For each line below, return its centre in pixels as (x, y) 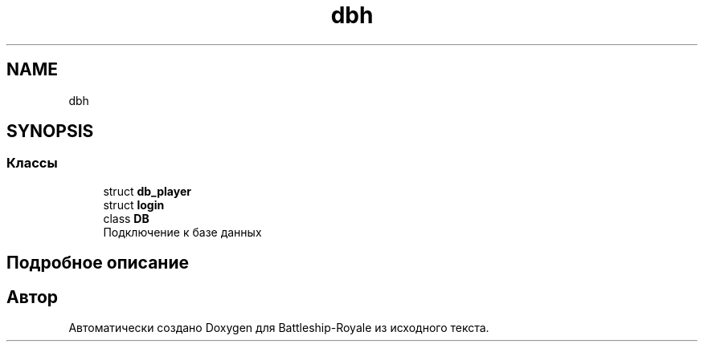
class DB (126, 218)
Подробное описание (98, 263)
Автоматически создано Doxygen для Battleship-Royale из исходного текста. (279, 328)
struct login (134, 204)
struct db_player (147, 191)
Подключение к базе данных (182, 232)
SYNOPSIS (50, 132)
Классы (32, 163)
